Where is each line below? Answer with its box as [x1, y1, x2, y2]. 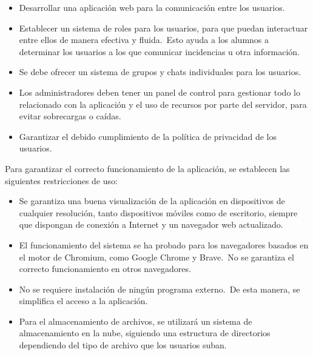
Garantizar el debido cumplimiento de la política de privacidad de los [19, 130, 277, 142]
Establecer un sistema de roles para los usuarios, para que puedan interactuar [19, 21, 308, 34]
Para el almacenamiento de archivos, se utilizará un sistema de [19, 314, 252, 327]
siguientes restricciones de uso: [5, 174, 118, 187]
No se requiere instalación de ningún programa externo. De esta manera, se [19, 282, 300, 295]
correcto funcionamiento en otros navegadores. [19, 262, 191, 275]
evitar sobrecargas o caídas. [19, 110, 121, 122]
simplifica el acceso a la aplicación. [19, 294, 148, 307]
